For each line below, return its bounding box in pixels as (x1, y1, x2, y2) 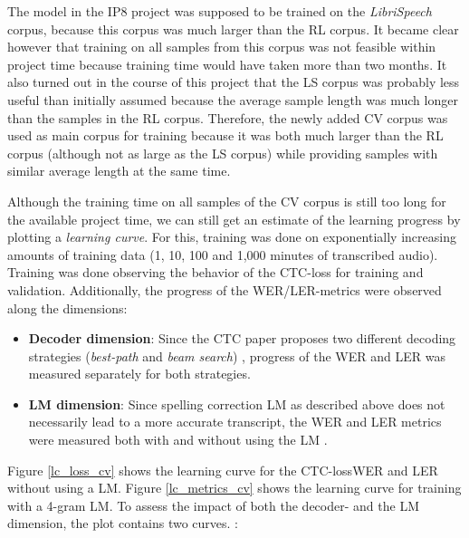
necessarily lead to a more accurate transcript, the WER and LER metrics (28, 412, 442, 431)
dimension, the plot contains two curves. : (7, 514, 238, 533)
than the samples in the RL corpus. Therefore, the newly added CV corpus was (7, 108, 448, 127)
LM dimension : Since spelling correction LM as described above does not (28, 394, 445, 413)
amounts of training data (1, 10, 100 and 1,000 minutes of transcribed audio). (7, 245, 438, 264)
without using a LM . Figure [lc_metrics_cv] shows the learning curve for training (7, 478, 462, 497)
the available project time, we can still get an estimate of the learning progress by (7, 209, 461, 228)
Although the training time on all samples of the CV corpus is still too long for (7, 191, 446, 210)
